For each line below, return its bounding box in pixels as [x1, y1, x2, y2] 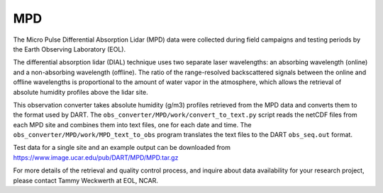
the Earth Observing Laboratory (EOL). [13, 45, 126, 53]
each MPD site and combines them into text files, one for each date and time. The [13, 120, 252, 129]
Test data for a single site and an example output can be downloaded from [13, 144, 231, 152]
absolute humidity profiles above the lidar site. [13, 88, 148, 96]
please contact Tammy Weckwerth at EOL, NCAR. [13, 176, 159, 185]
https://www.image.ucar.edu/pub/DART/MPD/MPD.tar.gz [13, 153, 179, 162]
